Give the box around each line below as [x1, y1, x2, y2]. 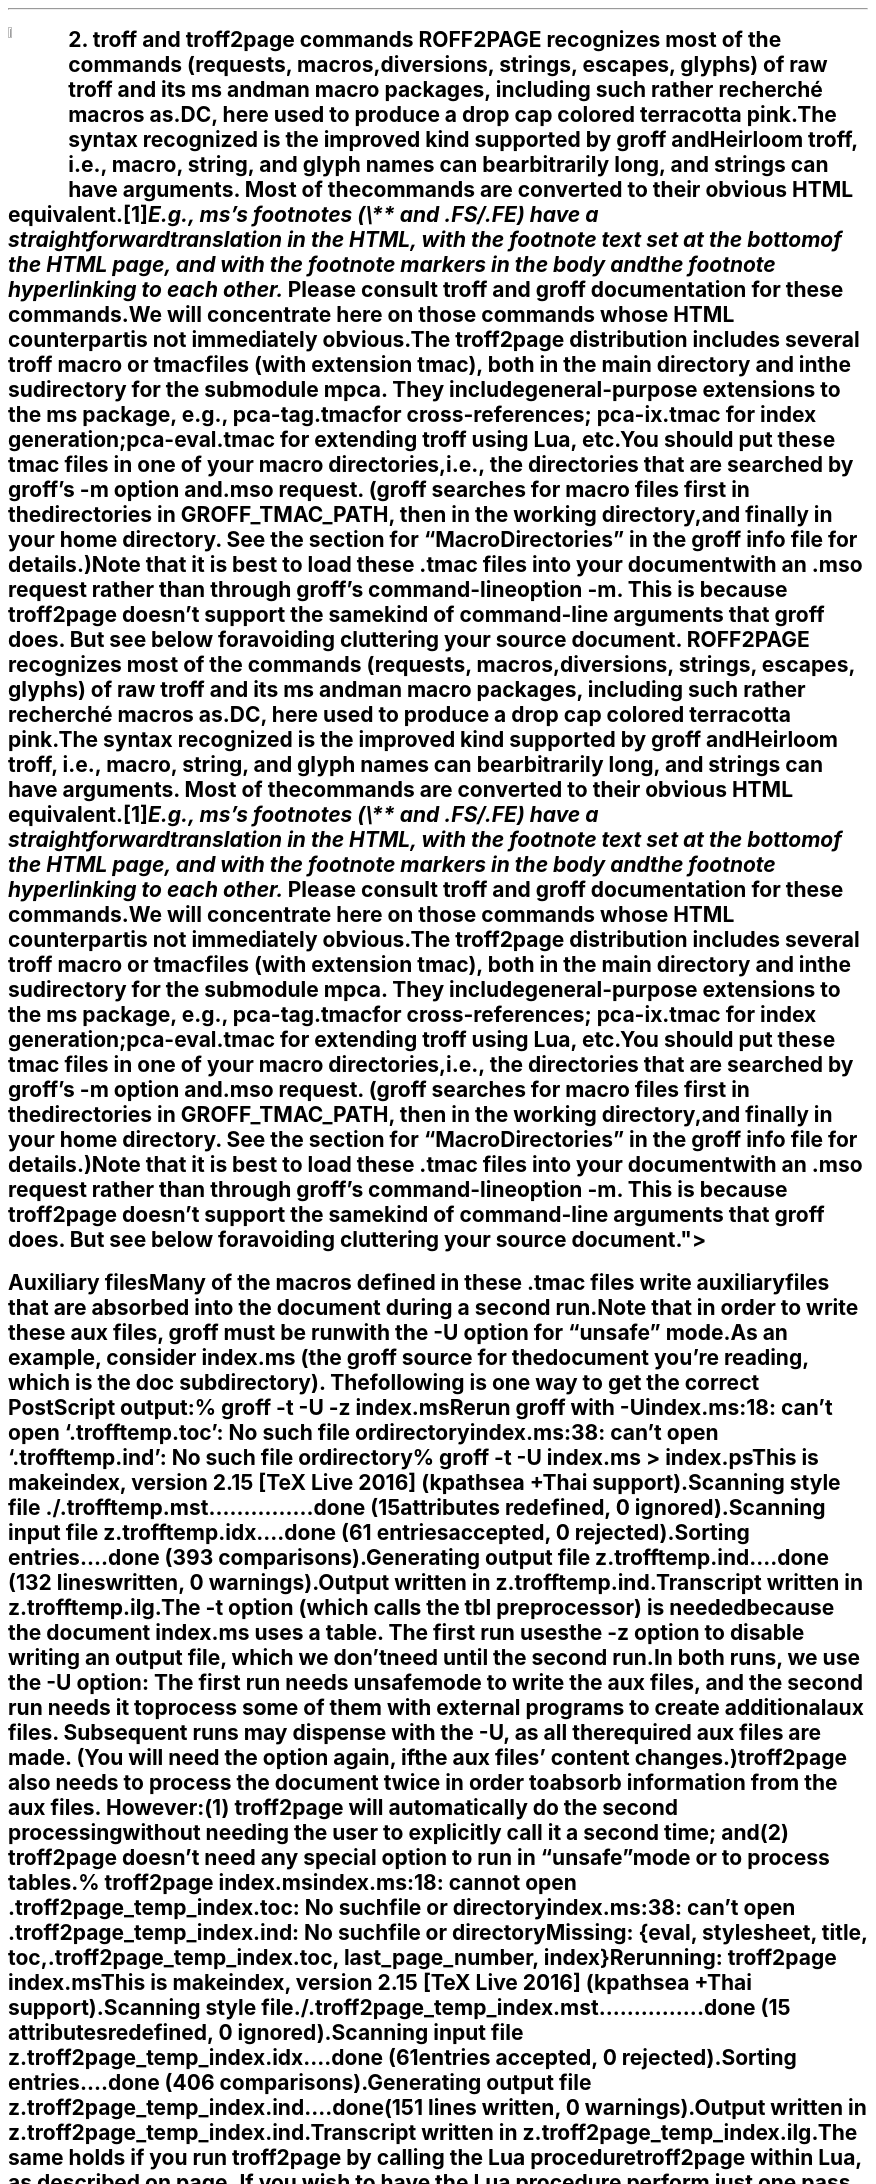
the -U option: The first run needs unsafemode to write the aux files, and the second [8, 1669, 864, 1695]
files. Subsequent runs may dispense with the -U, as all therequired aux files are [8, 1719, 822, 1745]
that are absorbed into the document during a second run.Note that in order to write [8, 1294, 859, 1320]
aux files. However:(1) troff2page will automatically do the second [8, 1794, 678, 1820]
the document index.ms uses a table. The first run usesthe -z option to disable [8, 1619, 805, 1645]
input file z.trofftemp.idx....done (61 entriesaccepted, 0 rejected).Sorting [8, 1519, 750, 1545]
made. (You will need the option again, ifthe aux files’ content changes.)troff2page [8, 1744, 847, 1770]
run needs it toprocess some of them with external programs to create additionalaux [8, 1694, 864, 1720]
